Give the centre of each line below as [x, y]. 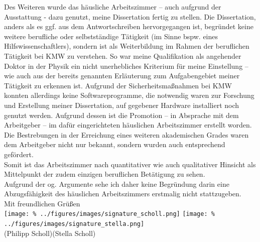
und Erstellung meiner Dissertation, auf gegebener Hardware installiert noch [122, 105]
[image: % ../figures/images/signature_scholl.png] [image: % [109, 214]
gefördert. [19, 154]
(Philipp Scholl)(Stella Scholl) [50, 233]
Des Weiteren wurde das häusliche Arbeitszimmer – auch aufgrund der [113, 7]
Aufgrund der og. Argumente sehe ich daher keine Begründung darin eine [117, 184]
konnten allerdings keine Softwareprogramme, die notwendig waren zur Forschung [129, 95]
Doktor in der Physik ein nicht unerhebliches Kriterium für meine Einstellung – [126, 66]
